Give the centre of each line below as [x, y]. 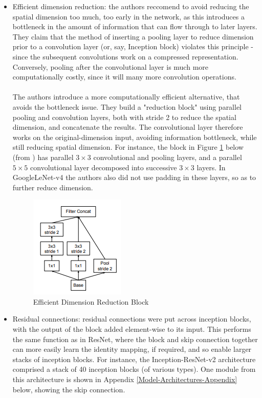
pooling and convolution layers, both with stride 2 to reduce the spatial [124, 117]
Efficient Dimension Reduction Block [91, 301]
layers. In [211, 167]
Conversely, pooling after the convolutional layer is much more [110, 66]
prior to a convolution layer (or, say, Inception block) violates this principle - [133, 46]
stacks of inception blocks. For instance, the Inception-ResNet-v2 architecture [134, 359]
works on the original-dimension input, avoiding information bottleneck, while [135, 137]
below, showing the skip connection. [69, 389]
